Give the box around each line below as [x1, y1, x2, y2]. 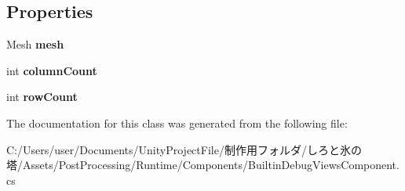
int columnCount [6, 62, 97, 78]
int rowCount [6, 88, 78, 105]
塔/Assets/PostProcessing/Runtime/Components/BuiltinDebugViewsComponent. [6, 157, 400, 173]
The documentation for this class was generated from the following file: [6, 114, 348, 131]
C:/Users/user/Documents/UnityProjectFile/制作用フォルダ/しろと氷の [6, 141, 362, 157]
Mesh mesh [6, 36, 64, 52]
